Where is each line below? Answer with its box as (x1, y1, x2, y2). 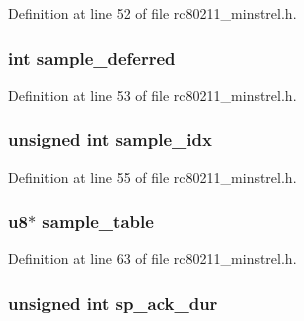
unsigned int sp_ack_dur (8, 290, 218, 315)
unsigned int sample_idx (8, 127, 212, 152)
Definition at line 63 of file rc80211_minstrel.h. (8, 248, 297, 269)
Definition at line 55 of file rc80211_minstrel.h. (8, 166, 297, 187)
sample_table (42, 209, 154, 234)
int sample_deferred (8, 45, 176, 70)
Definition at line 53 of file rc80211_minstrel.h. (8, 84, 297, 105)
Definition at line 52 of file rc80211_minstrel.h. (8, 3, 297, 23)
